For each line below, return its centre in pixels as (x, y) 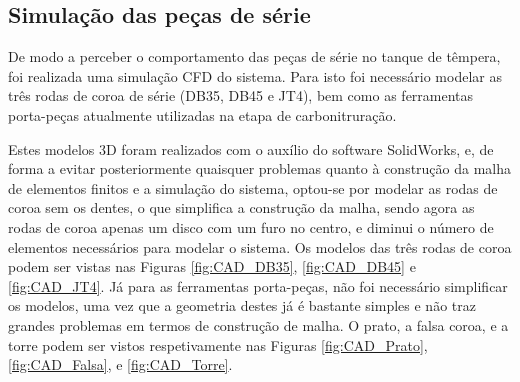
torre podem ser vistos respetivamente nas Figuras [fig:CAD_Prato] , (218, 344)
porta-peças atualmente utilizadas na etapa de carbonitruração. (202, 114)
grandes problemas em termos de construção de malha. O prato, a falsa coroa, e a (258, 324)
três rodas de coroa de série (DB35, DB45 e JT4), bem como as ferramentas (241, 95)
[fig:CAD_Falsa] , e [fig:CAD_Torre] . (120, 364)
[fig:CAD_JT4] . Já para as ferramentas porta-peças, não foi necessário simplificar (258, 285)
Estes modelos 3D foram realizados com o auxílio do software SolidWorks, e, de (251, 148)
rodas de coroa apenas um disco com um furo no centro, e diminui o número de (251, 226)
